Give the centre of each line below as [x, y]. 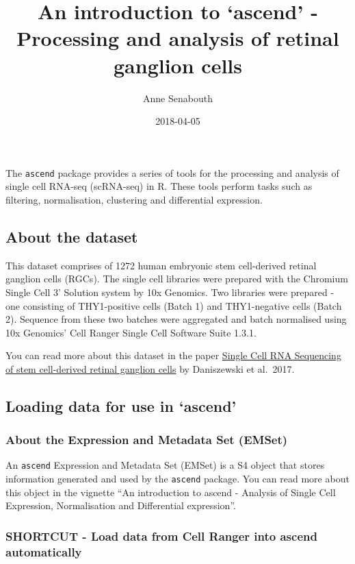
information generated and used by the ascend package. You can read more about [177, 479]
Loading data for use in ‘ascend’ [121, 405]
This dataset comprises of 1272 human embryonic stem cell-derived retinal [161, 265]
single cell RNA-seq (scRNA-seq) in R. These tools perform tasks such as [159, 186]
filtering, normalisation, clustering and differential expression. [134, 199]
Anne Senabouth [178, 98]
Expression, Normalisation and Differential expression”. [121, 505]
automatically [44, 551]
